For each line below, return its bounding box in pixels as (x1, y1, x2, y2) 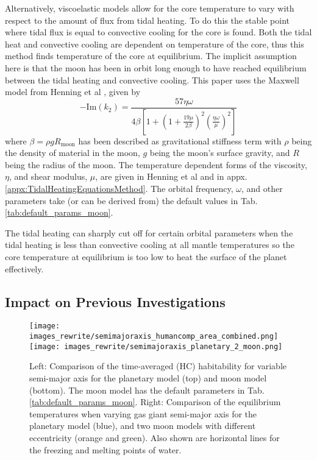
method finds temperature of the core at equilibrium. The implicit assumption (5, 49, 297, 62)
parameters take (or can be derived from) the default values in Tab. (5, 194, 258, 207)
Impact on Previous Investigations (5, 292, 226, 311)
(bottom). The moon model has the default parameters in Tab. (29, 383, 265, 396)
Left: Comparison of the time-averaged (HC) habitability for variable (29, 359, 287, 372)
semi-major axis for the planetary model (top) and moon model (29, 371, 267, 384)
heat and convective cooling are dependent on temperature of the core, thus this (5, 37, 304, 50)
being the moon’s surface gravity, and (149, 146, 290, 159)
